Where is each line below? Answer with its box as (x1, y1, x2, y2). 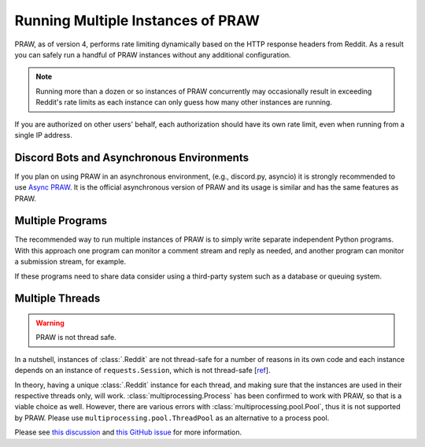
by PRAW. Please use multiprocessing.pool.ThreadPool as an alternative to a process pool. (14, 413, 330, 423)
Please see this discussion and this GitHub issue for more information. (14, 427, 242, 437)
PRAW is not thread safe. (35, 333, 117, 342)
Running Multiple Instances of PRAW (14, 12, 260, 29)
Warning (35, 319, 65, 328)
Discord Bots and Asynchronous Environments (14, 150, 249, 164)
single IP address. (14, 130, 72, 139)
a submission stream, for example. (14, 257, 127, 267)
